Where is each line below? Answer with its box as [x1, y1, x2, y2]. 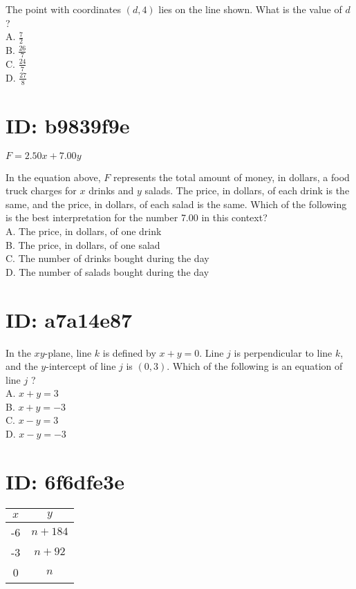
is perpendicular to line [234, 345, 332, 359]
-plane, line [44, 345, 92, 359]
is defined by [102, 345, 156, 359]
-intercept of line [46, 359, 116, 373]
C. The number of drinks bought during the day [6, 251, 209, 265]
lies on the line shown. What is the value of [158, 2, 342, 16]
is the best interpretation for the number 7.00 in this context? [6, 210, 268, 225]
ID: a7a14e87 [6, 305, 133, 333]
